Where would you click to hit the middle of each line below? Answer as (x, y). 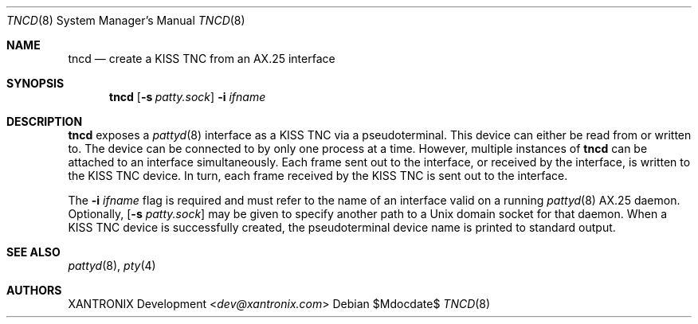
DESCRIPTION (45, 121)
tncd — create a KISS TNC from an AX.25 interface (202, 59)
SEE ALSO (33, 252)
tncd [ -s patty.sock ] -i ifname (188, 97)
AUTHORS (34, 290)
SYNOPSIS (35, 83)
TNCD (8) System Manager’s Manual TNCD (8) (126, 20)
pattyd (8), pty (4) (112, 265)
